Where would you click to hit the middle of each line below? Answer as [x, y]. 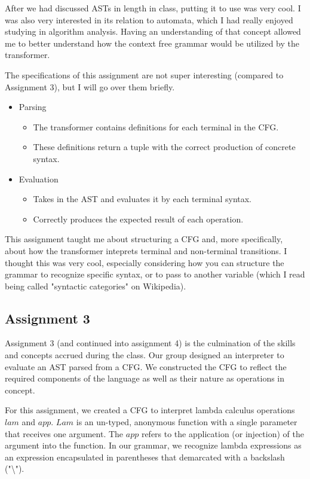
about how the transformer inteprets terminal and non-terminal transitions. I [146, 250]
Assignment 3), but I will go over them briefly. [90, 86]
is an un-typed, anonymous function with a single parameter [187, 422]
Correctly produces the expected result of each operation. [138, 219]
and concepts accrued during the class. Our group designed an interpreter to [145, 355]
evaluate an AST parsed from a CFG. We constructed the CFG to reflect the [146, 366]
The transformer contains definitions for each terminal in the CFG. [156, 126]
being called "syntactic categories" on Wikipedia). [96, 286]
